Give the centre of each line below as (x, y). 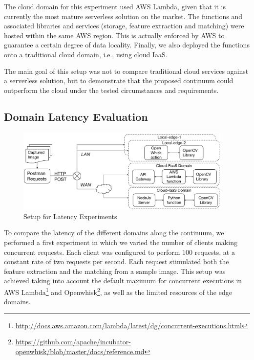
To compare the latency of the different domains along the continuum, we (114, 233)
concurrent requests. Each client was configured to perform (92, 252)
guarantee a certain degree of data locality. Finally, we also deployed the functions (127, 45)
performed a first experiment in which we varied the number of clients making (121, 242)
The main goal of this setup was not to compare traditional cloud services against (126, 71)
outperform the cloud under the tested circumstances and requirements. (111, 90)
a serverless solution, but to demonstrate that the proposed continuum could (119, 80)
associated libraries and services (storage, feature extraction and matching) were (124, 26)
